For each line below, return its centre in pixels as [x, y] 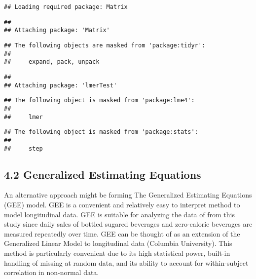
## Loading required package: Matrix [66, 7]
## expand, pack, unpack [52, 62]
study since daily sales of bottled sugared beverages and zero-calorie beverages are [128, 224]
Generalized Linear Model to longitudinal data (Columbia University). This [118, 243]
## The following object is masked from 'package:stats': [101, 132]
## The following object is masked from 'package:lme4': [99, 100]
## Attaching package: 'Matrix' [57, 30]
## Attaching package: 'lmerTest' [61, 85]
